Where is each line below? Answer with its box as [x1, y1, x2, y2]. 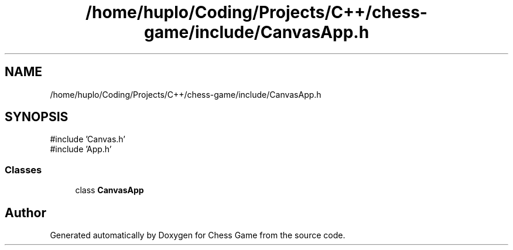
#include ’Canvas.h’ [50, 134, 126, 145]
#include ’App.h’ [50, 144, 112, 155]
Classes [5, 163, 42, 176]
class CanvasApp [75, 185, 144, 196]
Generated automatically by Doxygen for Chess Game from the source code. [50, 230, 346, 241]
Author [5, 205, 46, 220]
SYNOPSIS [5, 109, 69, 125]
